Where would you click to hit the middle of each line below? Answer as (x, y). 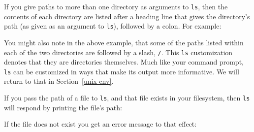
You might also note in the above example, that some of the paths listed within (124, 42)
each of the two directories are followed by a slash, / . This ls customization (118, 52)
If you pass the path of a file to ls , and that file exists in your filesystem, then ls (127, 98)
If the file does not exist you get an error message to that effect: (100, 124)
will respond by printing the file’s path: (63, 107)
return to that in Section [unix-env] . (59, 81)
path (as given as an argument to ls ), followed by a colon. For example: (113, 26)
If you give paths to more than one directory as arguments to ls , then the (116, 6)
